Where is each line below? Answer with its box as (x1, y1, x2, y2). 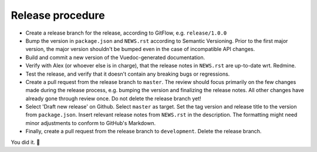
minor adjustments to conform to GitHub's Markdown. (25, 119, 156, 126)
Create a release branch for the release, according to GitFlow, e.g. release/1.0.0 (25, 29, 227, 36)
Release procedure (11, 9, 105, 22)
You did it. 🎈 (11, 139, 41, 146)
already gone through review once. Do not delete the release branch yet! (25, 94, 202, 102)
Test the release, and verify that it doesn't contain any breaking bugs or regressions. (25, 70, 230, 77)
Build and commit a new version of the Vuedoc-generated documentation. (25, 53, 205, 61)
